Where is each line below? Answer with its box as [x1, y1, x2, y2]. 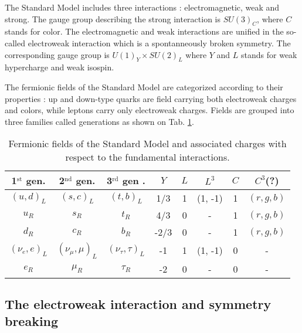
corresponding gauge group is [5, 48, 110, 60]
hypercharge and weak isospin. [5, 61, 114, 73]
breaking [5, 312, 59, 330]
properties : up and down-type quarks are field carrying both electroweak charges [5, 92, 297, 104]
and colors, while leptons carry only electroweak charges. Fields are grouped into [5, 104, 294, 116]
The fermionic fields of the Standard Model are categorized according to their [5, 80, 283, 93]
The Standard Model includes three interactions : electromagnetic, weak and [5, 1, 280, 13]
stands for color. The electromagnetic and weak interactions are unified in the [5, 25, 284, 38]
